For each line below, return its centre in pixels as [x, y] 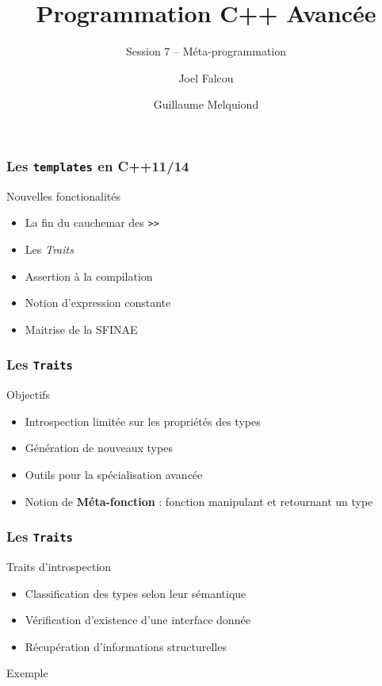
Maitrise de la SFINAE [81, 329]
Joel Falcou [206, 77]
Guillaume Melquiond [206, 104]
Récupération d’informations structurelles [126, 646]
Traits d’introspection [59, 566]
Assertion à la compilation [89, 276]
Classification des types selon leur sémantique [136, 593]
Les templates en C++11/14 [98, 165]
